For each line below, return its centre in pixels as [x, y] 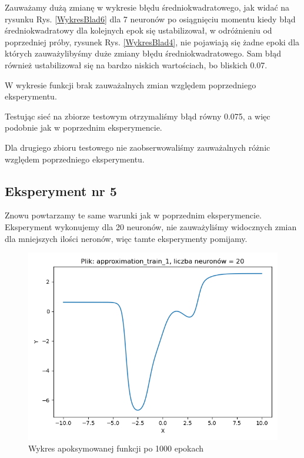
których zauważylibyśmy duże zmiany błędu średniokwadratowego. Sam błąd [143, 53]
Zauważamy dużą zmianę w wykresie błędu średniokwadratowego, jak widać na [147, 7]
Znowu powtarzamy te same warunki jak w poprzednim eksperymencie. [133, 215]
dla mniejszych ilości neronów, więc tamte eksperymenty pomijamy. [126, 238]
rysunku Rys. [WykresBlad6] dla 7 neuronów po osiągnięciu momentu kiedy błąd [150, 19]
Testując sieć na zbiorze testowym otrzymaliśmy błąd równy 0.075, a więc [138, 116]
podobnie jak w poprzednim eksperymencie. [83, 127]
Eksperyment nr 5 [61, 190]
